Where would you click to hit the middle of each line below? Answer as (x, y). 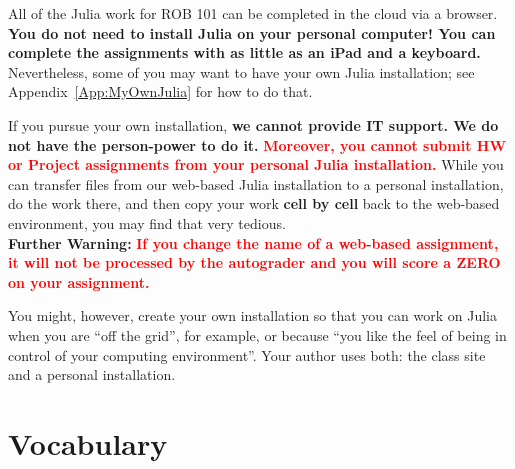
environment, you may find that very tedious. (147, 222)
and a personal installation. (92, 374)
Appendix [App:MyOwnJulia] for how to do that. (160, 91)
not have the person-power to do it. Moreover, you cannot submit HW (257, 144)
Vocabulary (88, 442)
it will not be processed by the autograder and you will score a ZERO (254, 262)
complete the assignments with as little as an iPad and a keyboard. (244, 52)
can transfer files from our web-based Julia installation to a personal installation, (256, 183)
